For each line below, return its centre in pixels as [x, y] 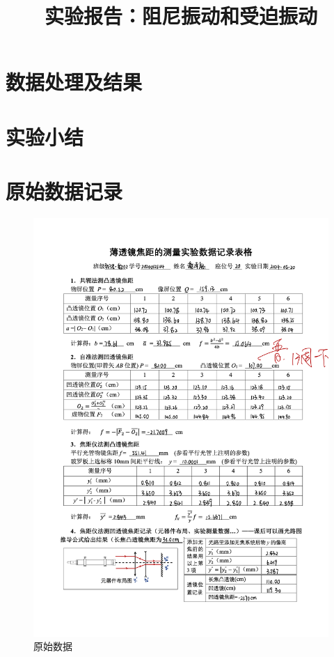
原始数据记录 [64, 191]
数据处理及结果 [74, 82]
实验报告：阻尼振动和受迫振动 [181, 16]
